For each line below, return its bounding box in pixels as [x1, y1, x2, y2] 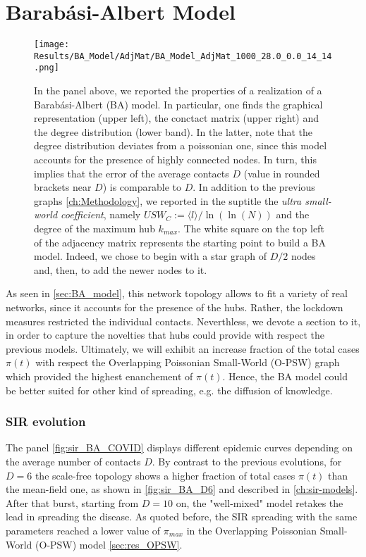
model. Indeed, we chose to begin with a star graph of [34, 249, 267, 263]
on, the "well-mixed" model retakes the [176, 495, 343, 510]
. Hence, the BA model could [222, 368, 348, 383]
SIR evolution [6, 413, 86, 430]
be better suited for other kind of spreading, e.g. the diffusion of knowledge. [6, 382, 333, 397]
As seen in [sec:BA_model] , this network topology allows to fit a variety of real [6, 286, 348, 301]
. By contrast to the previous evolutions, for [152, 453, 342, 468]
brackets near [34, 180, 92, 194]
